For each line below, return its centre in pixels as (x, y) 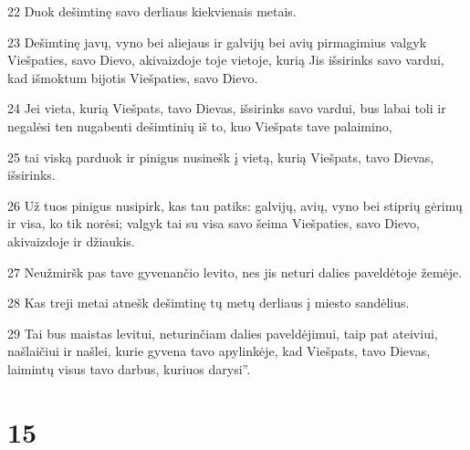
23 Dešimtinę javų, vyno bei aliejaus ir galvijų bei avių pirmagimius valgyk (217, 42)
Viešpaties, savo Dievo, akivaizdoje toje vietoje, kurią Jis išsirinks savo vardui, (226, 60)
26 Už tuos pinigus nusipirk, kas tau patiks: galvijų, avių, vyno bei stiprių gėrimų (235, 205)
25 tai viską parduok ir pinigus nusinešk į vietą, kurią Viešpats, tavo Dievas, (221, 157)
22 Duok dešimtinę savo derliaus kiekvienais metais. (152, 11)
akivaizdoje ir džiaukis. (71, 241)
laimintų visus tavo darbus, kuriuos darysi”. (129, 368)
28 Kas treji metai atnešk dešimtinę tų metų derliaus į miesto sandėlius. (209, 303)
